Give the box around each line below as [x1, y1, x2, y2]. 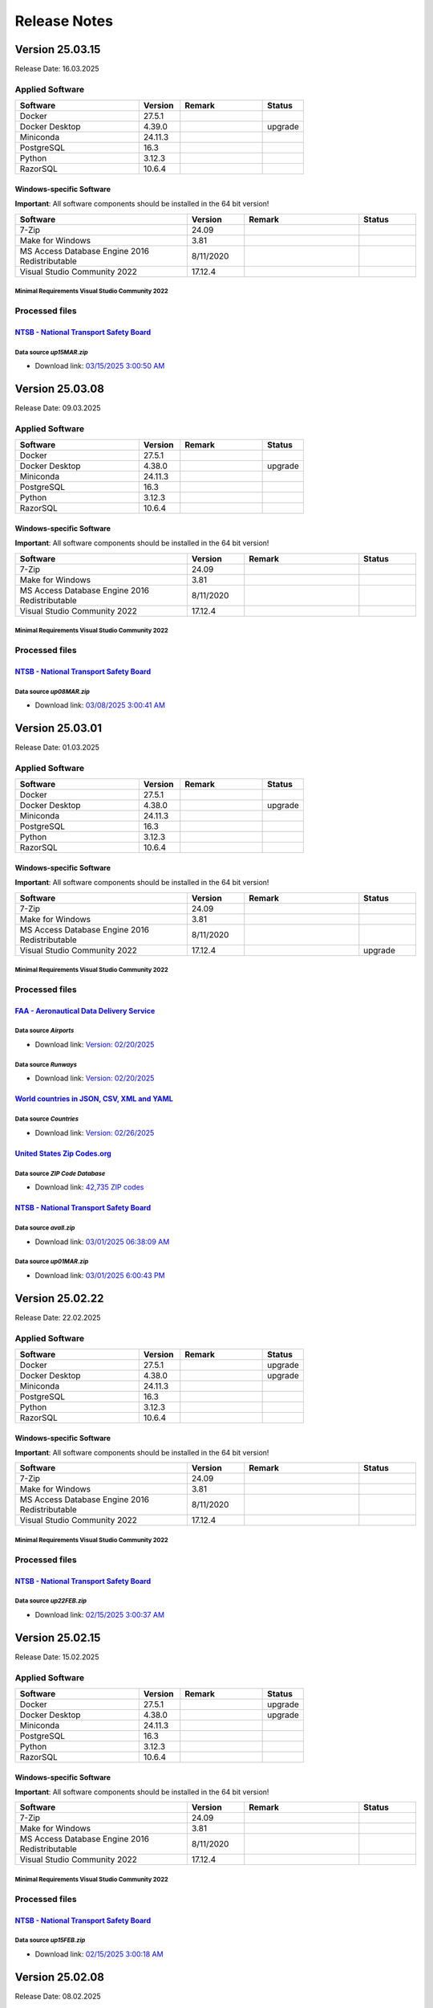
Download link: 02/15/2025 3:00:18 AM [34, 1949, 164, 1959]
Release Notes [14, 12, 114, 30]
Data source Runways [14, 1060, 78, 1068]
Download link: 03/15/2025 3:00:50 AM [34, 361, 165, 371]
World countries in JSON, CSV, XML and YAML [14, 1094, 174, 1104]
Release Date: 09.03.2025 [14, 403, 101, 413]
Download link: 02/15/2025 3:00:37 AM [34, 1610, 164, 1619]
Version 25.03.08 [14, 382, 104, 395]
